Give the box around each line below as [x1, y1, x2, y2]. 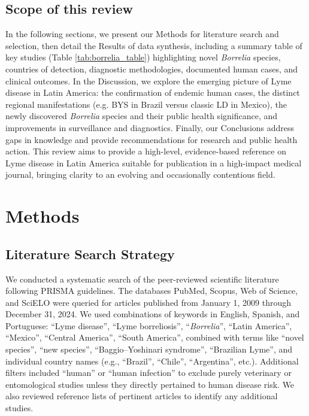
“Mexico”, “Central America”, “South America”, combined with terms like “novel [5, 331, 304, 344]
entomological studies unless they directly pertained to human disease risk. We [5, 378, 295, 390]
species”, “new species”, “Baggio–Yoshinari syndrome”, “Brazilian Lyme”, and [5, 343, 293, 356]
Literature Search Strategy [5, 244, 175, 263]
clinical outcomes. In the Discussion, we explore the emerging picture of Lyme [5, 74, 292, 87]
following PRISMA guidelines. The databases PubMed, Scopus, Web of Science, [5, 284, 298, 297]
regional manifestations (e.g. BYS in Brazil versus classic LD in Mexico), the [5, 98, 287, 110]
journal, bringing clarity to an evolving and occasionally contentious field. [5, 168, 275, 181]
